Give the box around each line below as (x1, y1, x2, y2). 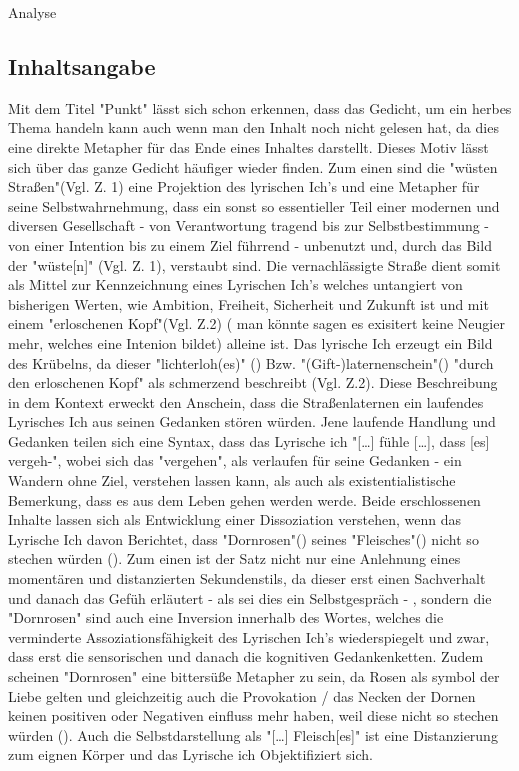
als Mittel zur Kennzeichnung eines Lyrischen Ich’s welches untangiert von (8, 274, 463, 295)
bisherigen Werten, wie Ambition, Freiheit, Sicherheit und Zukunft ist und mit (8, 293, 489, 314)
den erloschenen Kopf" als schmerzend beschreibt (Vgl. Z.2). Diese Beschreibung (8, 372, 498, 393)
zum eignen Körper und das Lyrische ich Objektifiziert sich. (8, 744, 373, 765)
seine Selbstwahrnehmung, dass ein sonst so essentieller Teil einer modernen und (8, 195, 500, 216)
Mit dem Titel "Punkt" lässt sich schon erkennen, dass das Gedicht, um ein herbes (8, 97, 512, 118)
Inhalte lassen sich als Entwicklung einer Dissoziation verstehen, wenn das (8, 509, 461, 530)
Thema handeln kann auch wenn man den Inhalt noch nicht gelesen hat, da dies (8, 117, 499, 138)
